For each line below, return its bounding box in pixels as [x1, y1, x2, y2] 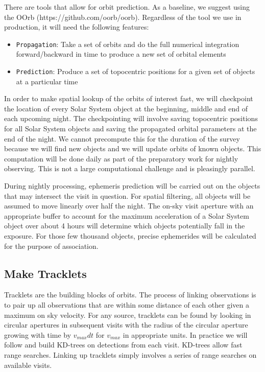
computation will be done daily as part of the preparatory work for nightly [4, 153, 238, 164]
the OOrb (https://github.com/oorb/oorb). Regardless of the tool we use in [4, 11, 242, 22]
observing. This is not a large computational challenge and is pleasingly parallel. [4, 163, 255, 174]
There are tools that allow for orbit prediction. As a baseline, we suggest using [4, 2, 250, 12]
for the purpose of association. [4, 240, 99, 251]
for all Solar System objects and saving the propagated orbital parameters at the [4, 123, 257, 134]
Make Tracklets [4, 265, 87, 281]
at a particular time [16, 76, 78, 86]
